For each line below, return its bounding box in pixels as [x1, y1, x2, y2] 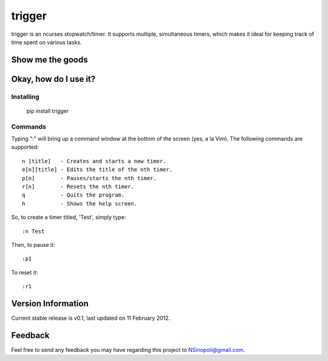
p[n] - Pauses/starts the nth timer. [22, 175, 157, 181]
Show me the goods [11, 55, 88, 65]
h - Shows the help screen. [22, 200, 138, 207]
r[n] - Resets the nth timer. [22, 183, 135, 191]
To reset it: [11, 269, 38, 276]
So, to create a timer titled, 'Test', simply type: [11, 214, 126, 221]
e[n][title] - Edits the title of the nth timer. [22, 166, 173, 173]
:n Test [22, 228, 45, 235]
